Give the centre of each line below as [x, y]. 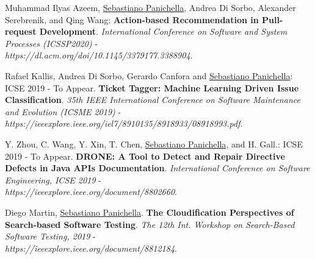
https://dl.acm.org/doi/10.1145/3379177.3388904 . [99, 55]
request [21, 31]
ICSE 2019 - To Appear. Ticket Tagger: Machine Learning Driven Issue [152, 87]
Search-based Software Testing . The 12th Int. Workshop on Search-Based [150, 224]
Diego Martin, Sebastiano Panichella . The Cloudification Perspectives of [150, 212]
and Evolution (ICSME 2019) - [63, 111]
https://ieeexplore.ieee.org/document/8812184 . [91, 248]
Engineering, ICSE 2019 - [53, 179]
